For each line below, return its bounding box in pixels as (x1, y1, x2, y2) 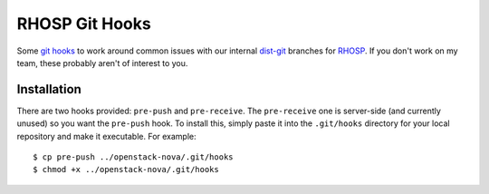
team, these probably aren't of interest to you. (16, 57, 188, 68)
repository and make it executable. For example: (16, 131, 197, 141)
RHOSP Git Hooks (16, 14, 151, 34)
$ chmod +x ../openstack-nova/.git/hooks (33, 164, 219, 175)
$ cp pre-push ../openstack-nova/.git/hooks (33, 152, 235, 162)
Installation (16, 82, 81, 97)
